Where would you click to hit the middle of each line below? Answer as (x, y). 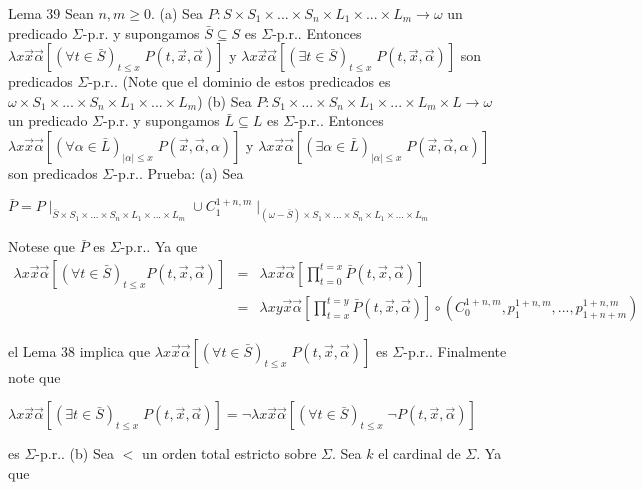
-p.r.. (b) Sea (74, 453)
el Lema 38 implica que (79, 350)
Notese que (41, 246)
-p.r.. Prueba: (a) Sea (178, 172)
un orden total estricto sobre (229, 453)
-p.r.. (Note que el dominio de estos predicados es (239, 81)
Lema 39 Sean (51, 13)
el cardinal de (419, 453)
